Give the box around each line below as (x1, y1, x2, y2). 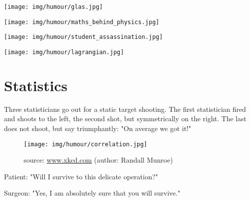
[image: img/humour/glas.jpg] (4, 3, 103, 10)
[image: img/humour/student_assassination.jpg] (4, 33, 163, 41)
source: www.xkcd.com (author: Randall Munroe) (24, 155, 173, 165)
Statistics (4, 75, 68, 95)
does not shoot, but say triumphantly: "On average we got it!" (4, 123, 191, 133)
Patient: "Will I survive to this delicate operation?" (4, 171, 158, 181)
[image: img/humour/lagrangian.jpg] (4, 48, 124, 56)
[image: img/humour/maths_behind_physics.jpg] (4, 18, 159, 26)
